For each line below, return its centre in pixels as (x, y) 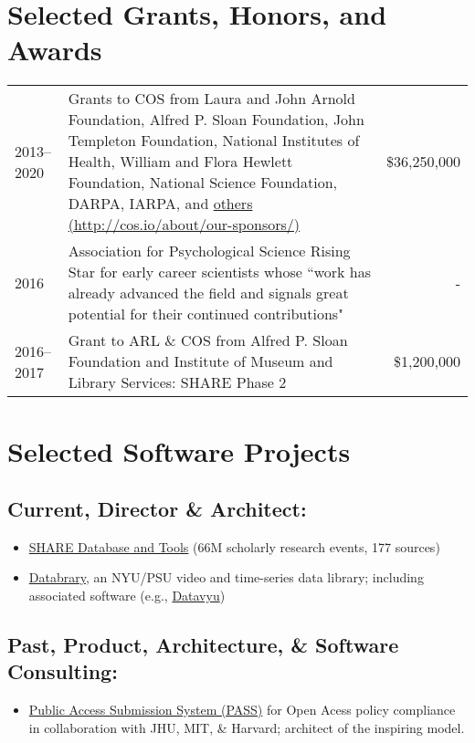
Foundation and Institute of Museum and (201, 361)
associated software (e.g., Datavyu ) (127, 596)
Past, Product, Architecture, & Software (203, 645)
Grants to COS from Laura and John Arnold (211, 99)
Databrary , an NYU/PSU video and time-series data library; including (226, 577)
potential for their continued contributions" (206, 314)
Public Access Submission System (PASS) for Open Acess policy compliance (242, 710)
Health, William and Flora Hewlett (180, 162)
